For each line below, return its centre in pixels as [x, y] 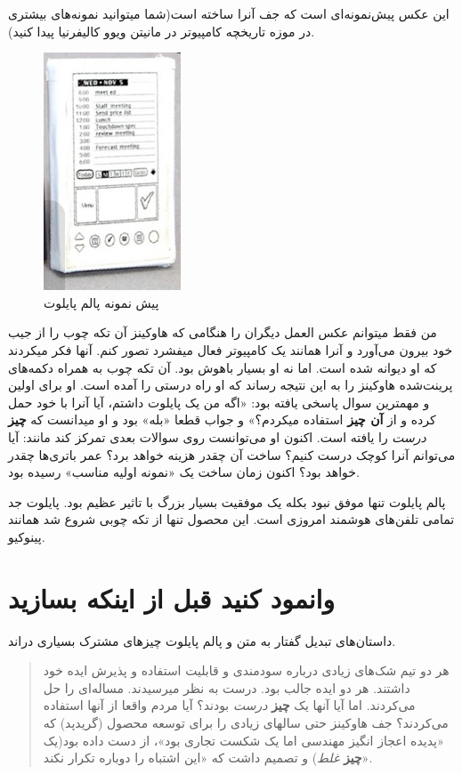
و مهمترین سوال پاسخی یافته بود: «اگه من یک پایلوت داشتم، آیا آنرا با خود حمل [219, 402]
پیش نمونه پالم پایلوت [101, 302]
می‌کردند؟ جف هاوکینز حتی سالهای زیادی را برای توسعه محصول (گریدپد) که [246, 722]
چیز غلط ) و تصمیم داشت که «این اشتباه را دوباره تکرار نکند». [208, 758]
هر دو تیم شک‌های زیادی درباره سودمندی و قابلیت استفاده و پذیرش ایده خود [246, 670]
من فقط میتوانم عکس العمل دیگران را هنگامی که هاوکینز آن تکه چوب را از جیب [223, 332]
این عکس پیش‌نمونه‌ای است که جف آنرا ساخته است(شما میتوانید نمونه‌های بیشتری [229, 13]
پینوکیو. [27, 536]
